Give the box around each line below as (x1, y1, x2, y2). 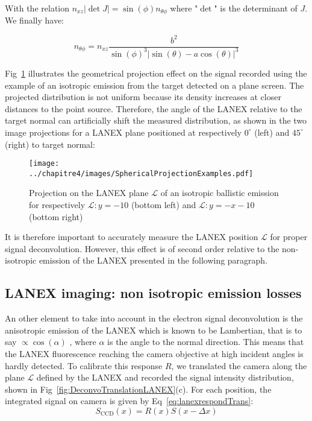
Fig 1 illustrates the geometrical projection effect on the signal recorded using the (5, 66, 307, 79)
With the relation (5, 2, 70, 14)
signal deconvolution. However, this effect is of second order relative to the (5, 242, 279, 255)
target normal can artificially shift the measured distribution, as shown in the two (5, 114, 307, 127)
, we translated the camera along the (171, 359, 307, 372)
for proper (270, 230, 308, 243)
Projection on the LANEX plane (29, 186, 149, 199)
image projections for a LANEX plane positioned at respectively (5, 125, 242, 138)
